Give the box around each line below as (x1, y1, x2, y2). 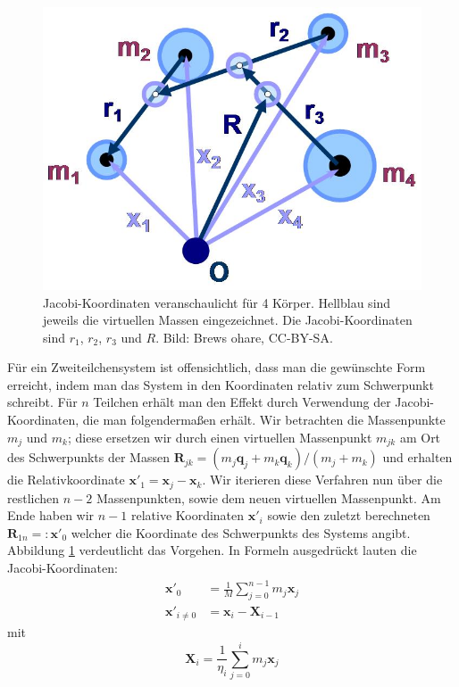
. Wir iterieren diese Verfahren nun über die (202, 470, 443, 489)
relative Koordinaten (130, 506, 245, 525)
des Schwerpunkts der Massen (7, 448, 170, 467)
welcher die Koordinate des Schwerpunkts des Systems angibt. (71, 523, 411, 542)
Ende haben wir (7, 506, 95, 525)
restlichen (7, 488, 60, 507)
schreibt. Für (7, 393, 78, 411)
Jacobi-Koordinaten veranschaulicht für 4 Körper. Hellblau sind (43, 293, 391, 311)
